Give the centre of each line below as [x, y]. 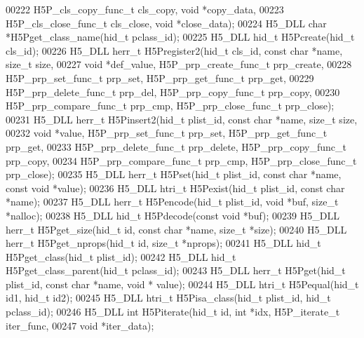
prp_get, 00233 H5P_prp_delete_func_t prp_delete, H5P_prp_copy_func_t [176, 146]
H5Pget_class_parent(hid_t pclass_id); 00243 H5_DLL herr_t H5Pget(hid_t [176, 270]
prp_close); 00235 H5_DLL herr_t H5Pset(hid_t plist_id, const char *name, [174, 174]
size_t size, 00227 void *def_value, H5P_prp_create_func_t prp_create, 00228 [179, 64]
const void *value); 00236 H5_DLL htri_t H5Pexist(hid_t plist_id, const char [175, 188]
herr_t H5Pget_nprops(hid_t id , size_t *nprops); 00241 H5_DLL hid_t [163, 243]
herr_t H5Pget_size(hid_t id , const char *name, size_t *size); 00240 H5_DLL [176, 229]
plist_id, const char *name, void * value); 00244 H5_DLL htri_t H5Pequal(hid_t [182, 284]
